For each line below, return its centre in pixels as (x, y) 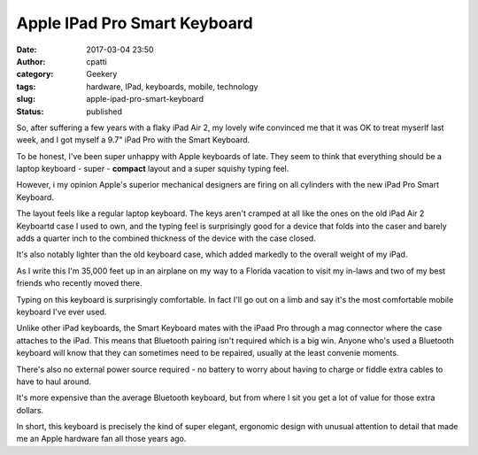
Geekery (102, 74)
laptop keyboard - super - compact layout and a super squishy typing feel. (153, 169)
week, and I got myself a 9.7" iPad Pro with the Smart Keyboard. (133, 140)
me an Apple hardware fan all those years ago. (101, 439)
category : (35, 74)
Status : (30, 112)
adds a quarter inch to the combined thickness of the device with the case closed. (166, 238)
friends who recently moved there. (79, 283)
